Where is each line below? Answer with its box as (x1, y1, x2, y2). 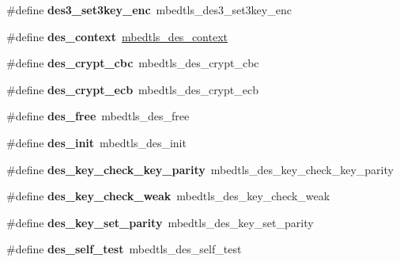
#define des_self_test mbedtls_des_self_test (6, 241, 242, 257)
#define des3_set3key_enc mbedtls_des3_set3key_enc (6, 2, 292, 17)
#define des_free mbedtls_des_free (6, 108, 190, 124)
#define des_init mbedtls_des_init (6, 134, 187, 150)
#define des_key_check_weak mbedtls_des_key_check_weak (6, 188, 330, 204)
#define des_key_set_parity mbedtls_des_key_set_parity (6, 214, 314, 230)
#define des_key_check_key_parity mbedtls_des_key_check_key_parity (6, 161, 394, 177)
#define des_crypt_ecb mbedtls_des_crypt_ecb (6, 81, 258, 97)
